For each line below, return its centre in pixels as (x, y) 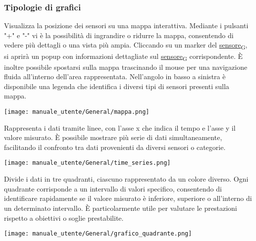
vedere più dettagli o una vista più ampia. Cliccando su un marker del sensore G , (126, 46)
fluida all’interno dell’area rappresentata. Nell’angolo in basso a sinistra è (115, 76)
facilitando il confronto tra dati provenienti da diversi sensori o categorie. (115, 147)
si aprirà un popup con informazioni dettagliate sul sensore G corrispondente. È (124, 56)
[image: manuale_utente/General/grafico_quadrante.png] (98, 234)
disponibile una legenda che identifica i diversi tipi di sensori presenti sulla (117, 86)
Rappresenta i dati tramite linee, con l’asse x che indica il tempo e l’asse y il (120, 127)
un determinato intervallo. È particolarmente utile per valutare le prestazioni (121, 208)
